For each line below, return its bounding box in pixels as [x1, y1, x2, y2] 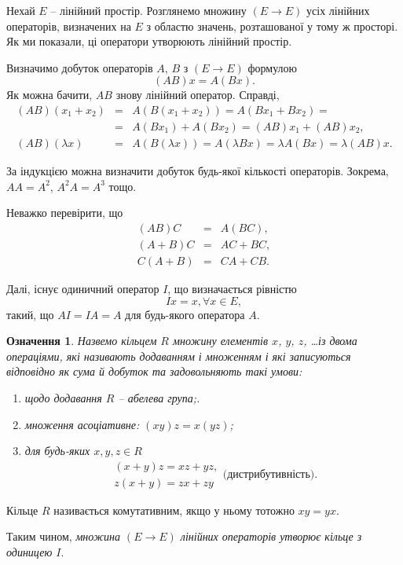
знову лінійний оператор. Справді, [115, 86, 280, 103]
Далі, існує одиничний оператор [6, 280, 159, 296]
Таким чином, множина [6, 528, 120, 545]
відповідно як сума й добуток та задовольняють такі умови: [6, 363, 302, 380]
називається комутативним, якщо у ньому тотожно [53, 501, 295, 518]
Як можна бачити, [6, 86, 93, 103]
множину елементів [173, 332, 269, 349]
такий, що [6, 306, 54, 322]
